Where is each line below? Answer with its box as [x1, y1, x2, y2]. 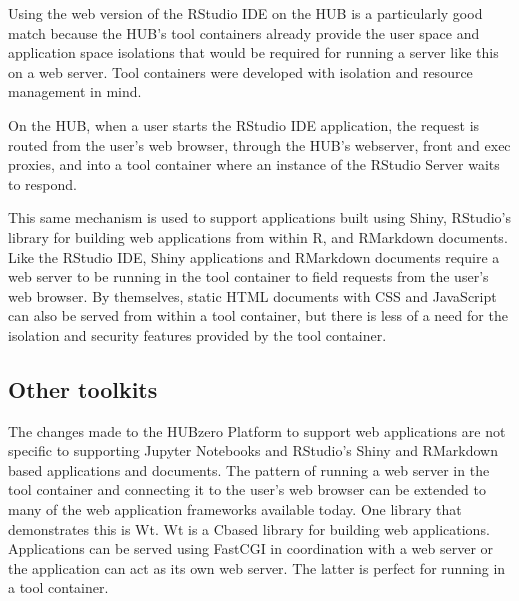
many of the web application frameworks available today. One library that [8, 499, 462, 520]
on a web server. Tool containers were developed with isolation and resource [8, 61, 473, 82]
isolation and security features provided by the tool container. [8, 324, 387, 345]
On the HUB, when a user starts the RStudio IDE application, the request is [8, 114, 480, 135]
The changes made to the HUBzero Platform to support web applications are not [8, 420, 506, 441]
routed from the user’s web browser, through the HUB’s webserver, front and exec [8, 134, 511, 155]
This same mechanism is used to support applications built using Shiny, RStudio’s [8, 207, 512, 228]
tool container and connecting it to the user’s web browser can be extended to [8, 479, 486, 500]
